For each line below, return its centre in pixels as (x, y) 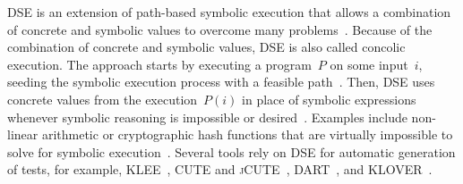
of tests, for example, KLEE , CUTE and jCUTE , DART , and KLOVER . (220, 169)
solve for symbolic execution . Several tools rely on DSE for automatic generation (231, 151)
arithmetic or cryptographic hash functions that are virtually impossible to (247, 134)
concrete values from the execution (103, 99)
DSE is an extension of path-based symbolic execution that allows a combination (229, 12)
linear (23, 134)
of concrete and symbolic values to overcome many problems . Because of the (220, 29)
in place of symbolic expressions (329, 99)
